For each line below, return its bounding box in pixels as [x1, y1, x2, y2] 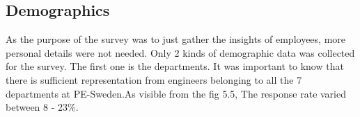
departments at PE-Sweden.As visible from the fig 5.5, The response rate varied [6, 86, 347, 100]
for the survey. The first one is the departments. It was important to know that [6, 59, 344, 73]
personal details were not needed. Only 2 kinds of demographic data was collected [6, 45, 355, 60]
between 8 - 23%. [6, 100, 79, 114]
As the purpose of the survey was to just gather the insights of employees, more [6, 32, 345, 46]
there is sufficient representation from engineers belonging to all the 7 [6, 72, 302, 87]
